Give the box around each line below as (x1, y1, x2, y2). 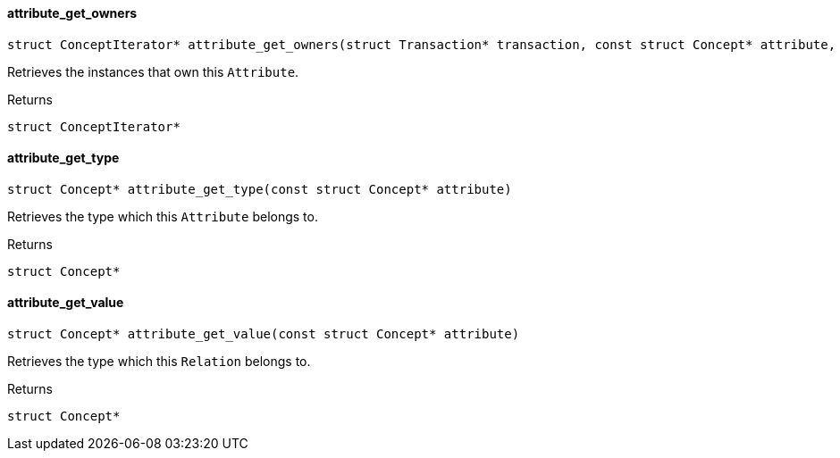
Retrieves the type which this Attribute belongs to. (7, 208, 318, 224)
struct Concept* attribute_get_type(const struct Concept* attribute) (7, 181, 512, 196)
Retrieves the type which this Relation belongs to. (7, 354, 311, 370)
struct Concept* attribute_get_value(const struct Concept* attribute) (7, 327, 520, 342)
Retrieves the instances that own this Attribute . (7, 63, 299, 79)
